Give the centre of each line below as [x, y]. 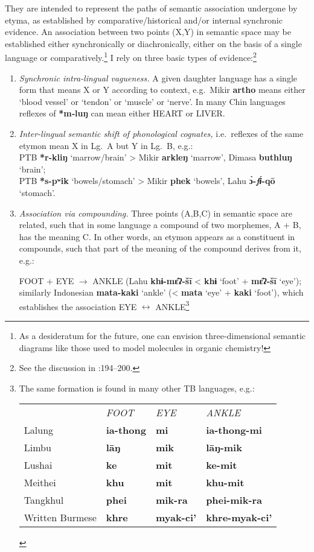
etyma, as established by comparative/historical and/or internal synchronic [144, 20]
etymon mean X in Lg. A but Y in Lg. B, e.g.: [106, 145]
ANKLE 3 [172, 305]
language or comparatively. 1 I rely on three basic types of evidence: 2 [131, 57]
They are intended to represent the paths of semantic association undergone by [151, 8]
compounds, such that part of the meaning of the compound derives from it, [160, 248]
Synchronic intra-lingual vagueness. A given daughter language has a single [158, 78]
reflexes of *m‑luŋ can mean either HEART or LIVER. [122, 113]
